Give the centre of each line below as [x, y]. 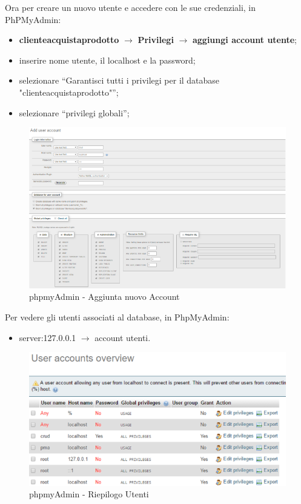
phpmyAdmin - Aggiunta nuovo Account [104, 297]
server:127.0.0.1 [48, 337]
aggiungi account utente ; [245, 40]
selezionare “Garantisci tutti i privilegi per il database [119, 80]
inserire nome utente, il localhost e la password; [107, 60]
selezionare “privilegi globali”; [74, 112]
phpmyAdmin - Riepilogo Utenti [89, 494]
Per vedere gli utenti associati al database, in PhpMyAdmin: [117, 317]
